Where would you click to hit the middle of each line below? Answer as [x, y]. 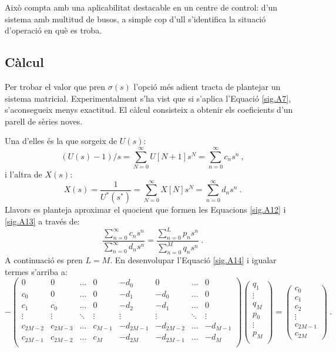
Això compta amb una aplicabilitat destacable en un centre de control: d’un [141, 7]
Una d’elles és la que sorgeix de [61, 141]
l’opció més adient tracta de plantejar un [207, 86]
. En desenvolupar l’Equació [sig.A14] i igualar [193, 260]
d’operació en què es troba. [53, 30]
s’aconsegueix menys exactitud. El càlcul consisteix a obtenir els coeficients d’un [149, 110]
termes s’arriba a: [36, 271]
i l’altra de [23, 174]
